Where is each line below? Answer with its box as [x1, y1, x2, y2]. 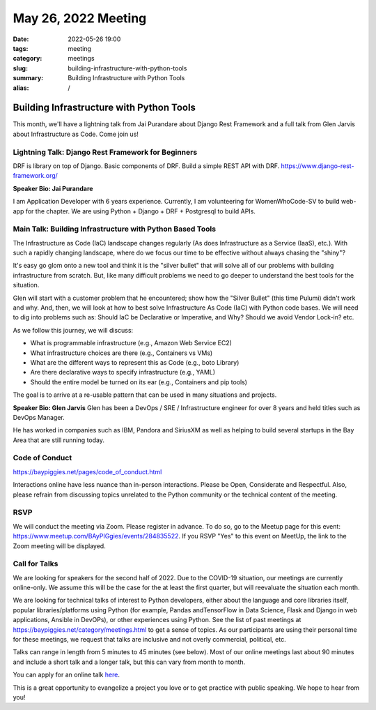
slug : [13, 63, 28, 73]
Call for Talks [13, 559, 58, 568]
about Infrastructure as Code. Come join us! [13, 130, 139, 138]
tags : [13, 44, 29, 52]
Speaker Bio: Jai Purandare [13, 184, 93, 192]
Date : [13, 35, 29, 43]
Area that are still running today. [13, 436, 104, 444]
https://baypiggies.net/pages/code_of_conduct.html [13, 467, 162, 476]
